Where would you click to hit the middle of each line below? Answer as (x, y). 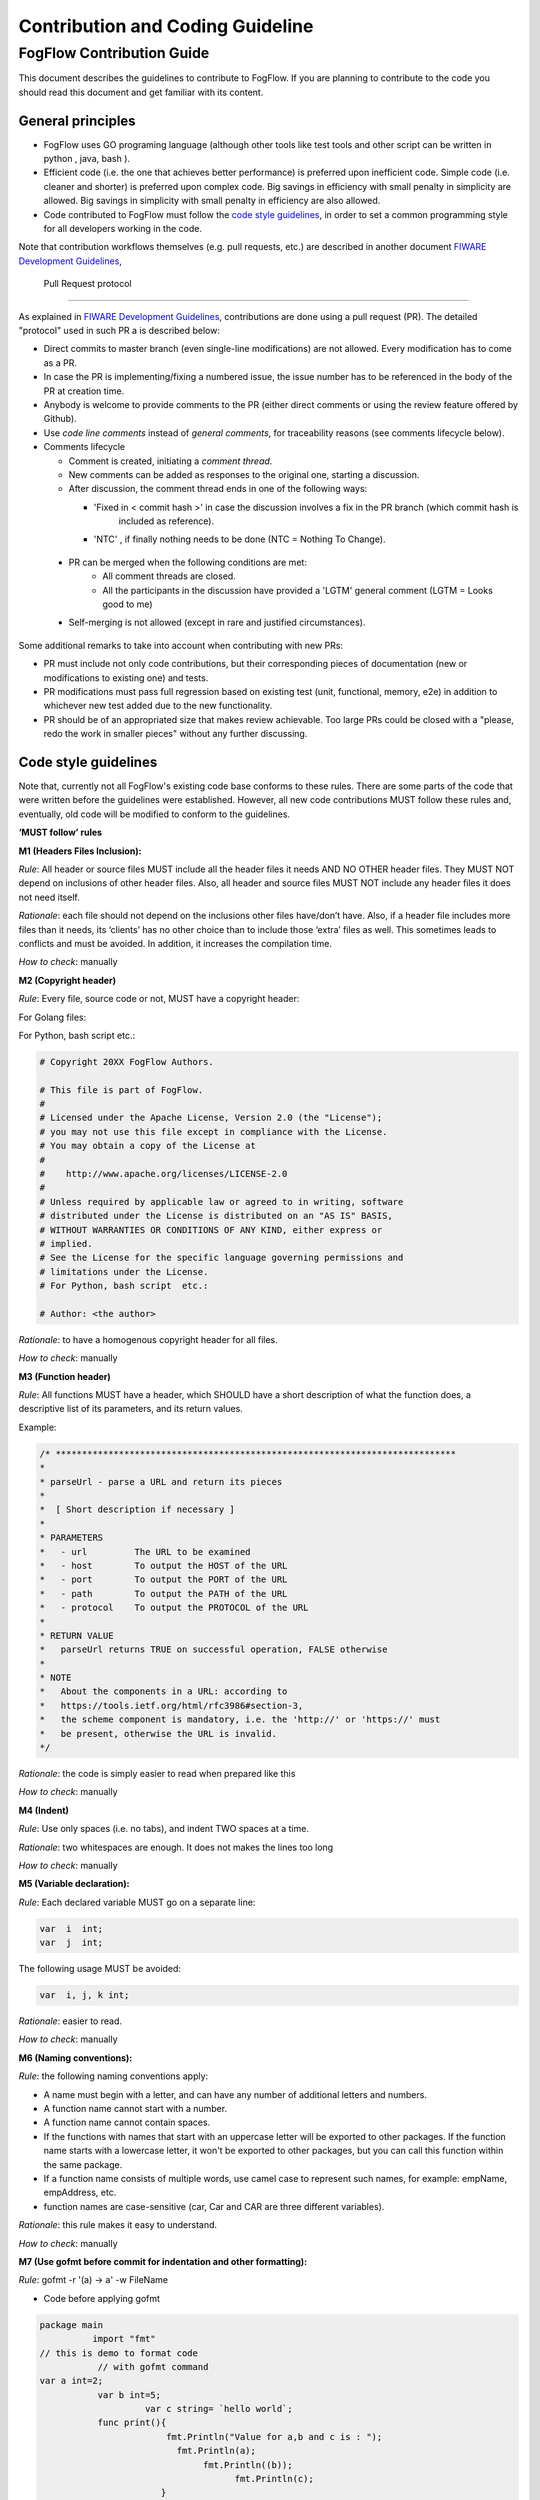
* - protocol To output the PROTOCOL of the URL (174, 1608)
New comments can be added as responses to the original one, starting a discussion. (244, 474)
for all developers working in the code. (122, 229)
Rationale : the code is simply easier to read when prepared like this (157, 1774)
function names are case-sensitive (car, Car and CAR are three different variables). (214, 2206)
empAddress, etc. (80, 2192)
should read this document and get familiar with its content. (141, 92)
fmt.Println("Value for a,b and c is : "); (274, 2436)
